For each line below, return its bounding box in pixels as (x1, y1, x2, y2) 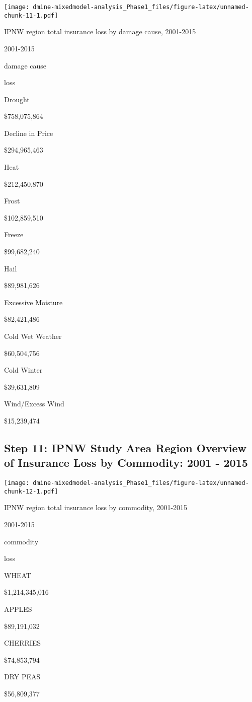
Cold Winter (4, 365, 43, 375)
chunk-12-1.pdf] (4, 487, 58, 495)
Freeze (4, 229, 24, 240)
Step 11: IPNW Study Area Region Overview (4, 440, 246, 455)
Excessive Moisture (4, 297, 63, 307)
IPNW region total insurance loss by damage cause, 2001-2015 (4, 26, 196, 37)
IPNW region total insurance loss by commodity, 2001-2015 (4, 502, 188, 513)
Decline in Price (4, 127, 53, 138)
